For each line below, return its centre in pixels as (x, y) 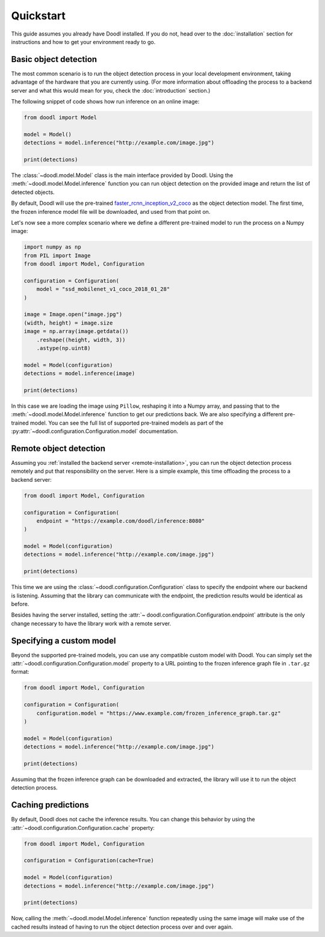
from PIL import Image (57, 255)
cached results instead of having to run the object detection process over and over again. (122, 927)
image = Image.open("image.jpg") (73, 314)
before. (20, 604)
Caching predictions (50, 805)
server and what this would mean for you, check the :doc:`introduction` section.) (111, 90)
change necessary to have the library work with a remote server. (91, 623)
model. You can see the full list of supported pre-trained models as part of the (127, 423)
